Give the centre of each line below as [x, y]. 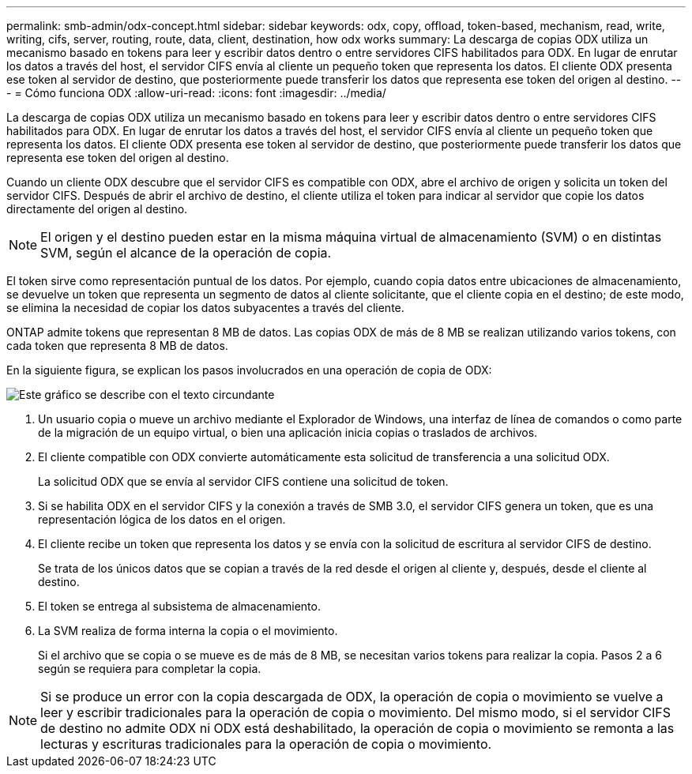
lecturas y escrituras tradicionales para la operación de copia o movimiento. [266, 744]
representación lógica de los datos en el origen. [162, 519]
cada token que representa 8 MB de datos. [117, 346]
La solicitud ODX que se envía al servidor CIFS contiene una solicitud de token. [243, 481]
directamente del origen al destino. [97, 209]
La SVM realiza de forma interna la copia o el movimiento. [188, 631]
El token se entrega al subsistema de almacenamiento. [179, 606]
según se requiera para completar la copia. [150, 669]
